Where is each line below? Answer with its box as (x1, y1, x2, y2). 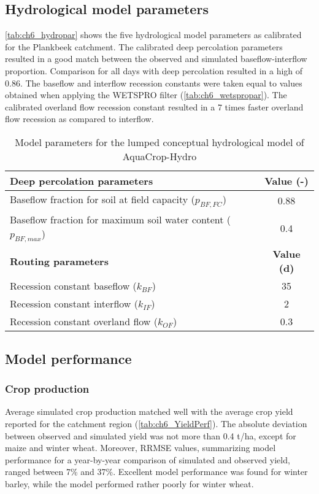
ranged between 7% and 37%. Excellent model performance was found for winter (5, 465, 308, 478)
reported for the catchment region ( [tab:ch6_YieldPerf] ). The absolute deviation (5, 417, 307, 430)
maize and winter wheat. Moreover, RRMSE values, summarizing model (5, 441, 276, 454)
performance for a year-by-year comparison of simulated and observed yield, (5, 453, 290, 466)
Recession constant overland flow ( (10, 314, 158, 329)
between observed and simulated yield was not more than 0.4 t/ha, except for (5, 429, 296, 442)
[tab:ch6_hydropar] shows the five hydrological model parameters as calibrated (5, 28, 302, 41)
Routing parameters (10, 253, 109, 268)
